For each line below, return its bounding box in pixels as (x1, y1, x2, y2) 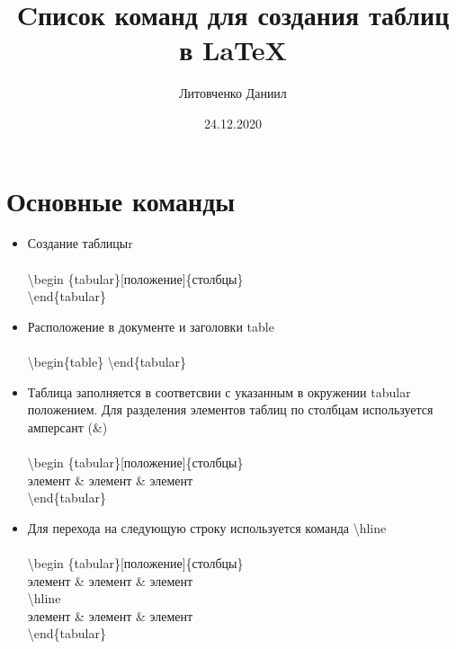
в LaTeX (179, 31, 287, 68)
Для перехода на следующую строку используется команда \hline (27, 518, 387, 537)
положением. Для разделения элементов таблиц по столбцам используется (27, 400, 434, 419)
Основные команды (6, 182, 236, 218)
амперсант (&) (27, 417, 108, 436)
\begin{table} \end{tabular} (27, 352, 187, 370)
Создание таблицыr (27, 234, 133, 253)
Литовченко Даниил (179, 84, 287, 102)
